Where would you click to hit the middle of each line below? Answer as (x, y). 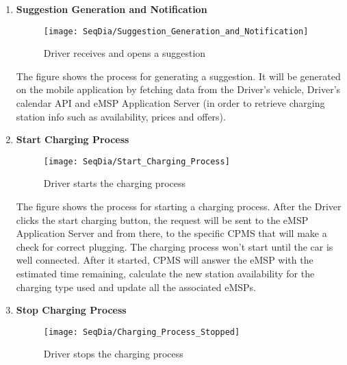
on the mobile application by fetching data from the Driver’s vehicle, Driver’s (178, 89)
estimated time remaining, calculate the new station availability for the (165, 274)
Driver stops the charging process (113, 354)
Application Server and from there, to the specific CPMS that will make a (171, 233)
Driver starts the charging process (114, 183)
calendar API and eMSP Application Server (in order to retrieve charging (170, 103)
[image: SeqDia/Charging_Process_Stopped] (142, 332)
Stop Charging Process (71, 310)
